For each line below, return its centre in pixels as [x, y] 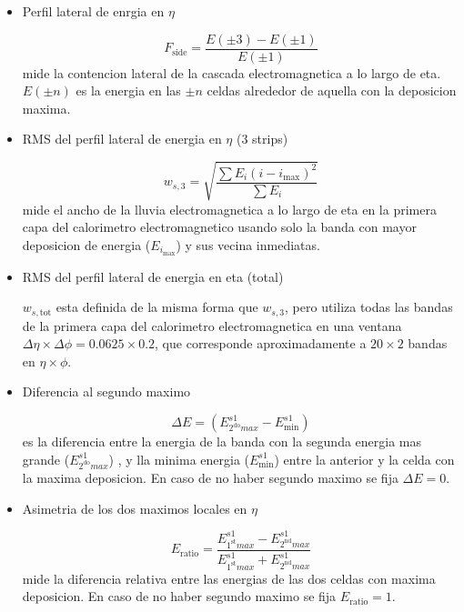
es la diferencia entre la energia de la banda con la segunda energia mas [222, 441]
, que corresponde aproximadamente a [261, 343]
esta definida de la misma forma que [157, 307]
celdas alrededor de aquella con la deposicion [332, 90]
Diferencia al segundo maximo [106, 391]
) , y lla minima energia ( [179, 459]
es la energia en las [128, 90]
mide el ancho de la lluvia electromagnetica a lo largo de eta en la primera [229, 209]
